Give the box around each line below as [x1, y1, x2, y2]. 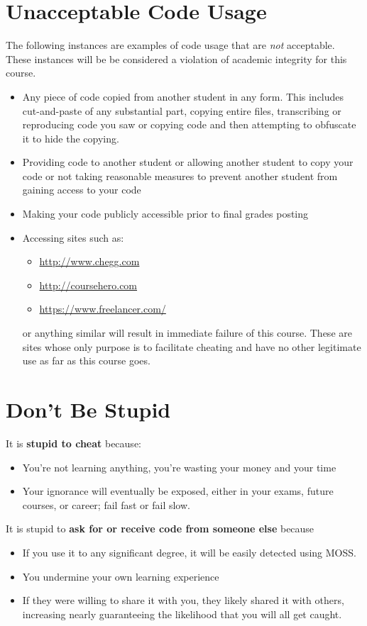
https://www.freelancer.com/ [39, 301, 166, 316]
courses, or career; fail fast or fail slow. [22, 497, 190, 512]
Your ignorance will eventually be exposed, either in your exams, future [22, 484, 334, 498]
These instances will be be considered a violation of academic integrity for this [6, 51, 347, 66]
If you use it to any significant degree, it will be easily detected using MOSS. [22, 544, 356, 559]
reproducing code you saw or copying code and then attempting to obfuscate [22, 117, 356, 132]
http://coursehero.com [39, 277, 138, 292]
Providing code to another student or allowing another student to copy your [22, 155, 354, 169]
